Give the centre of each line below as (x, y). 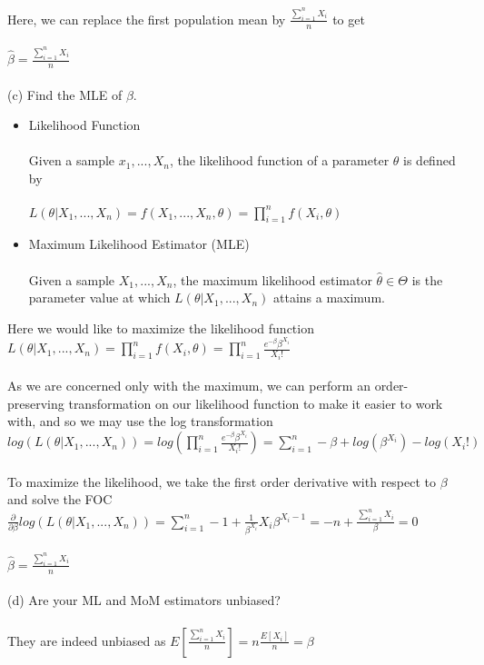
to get (349, 19)
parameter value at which (99, 298)
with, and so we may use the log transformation (140, 421)
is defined (430, 160)
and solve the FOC (60, 499)
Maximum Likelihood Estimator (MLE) (139, 244)
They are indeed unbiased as (87, 640)
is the (427, 279)
